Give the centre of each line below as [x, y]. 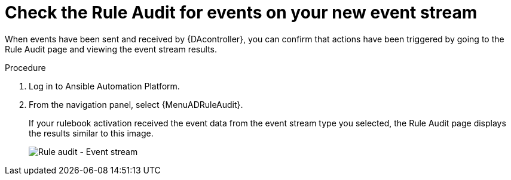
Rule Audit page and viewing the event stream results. [111, 49]
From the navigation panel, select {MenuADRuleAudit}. [136, 104]
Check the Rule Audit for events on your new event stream [241, 13]
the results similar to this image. [91, 133]
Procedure [25, 67]
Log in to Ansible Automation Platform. [104, 86]
